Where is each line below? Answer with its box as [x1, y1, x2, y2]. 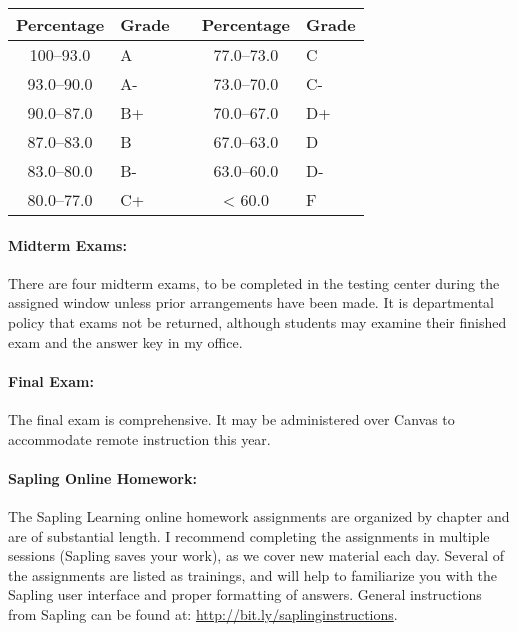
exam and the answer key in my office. [8, 331, 243, 352]
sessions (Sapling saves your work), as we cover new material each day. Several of [8, 545, 505, 566]
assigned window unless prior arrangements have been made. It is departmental [8, 292, 494, 313]
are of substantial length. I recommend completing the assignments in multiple [8, 525, 490, 546]
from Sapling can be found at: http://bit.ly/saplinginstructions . [8, 603, 398, 624]
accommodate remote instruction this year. [8, 428, 271, 449]
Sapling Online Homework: [8, 467, 197, 488]
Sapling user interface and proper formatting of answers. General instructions [8, 584, 482, 605]
